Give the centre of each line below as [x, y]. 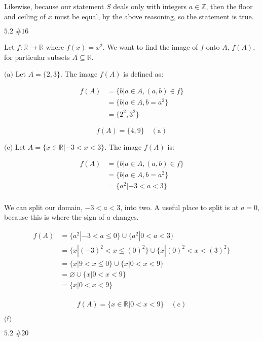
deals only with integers [150, 6]
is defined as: [143, 74]
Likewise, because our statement [54, 6]
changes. [126, 217]
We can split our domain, [43, 207]
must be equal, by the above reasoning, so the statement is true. [154, 16]
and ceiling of [25, 16]
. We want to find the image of [150, 47]
